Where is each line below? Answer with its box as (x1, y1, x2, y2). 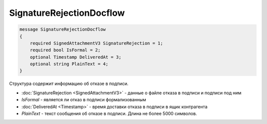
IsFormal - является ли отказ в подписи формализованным (21, 97, 146, 103)
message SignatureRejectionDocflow (19, 27, 106, 32)
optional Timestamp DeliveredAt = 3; (30, 54, 122, 60)
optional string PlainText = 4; (30, 61, 109, 67)
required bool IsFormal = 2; (30, 47, 101, 53)
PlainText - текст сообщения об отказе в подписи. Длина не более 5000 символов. (21, 111, 197, 117)
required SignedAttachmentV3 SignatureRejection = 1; (30, 40, 163, 46)
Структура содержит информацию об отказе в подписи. (9, 81, 129, 86)
